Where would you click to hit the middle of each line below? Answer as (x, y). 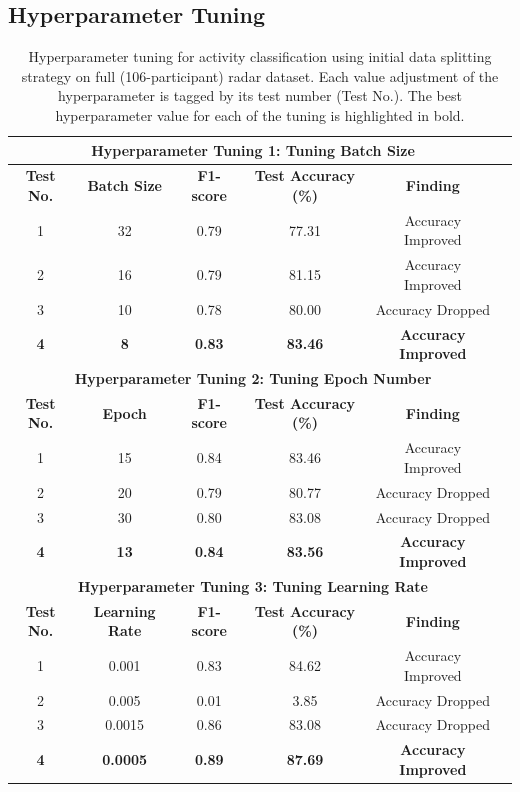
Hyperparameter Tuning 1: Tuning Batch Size (253, 149)
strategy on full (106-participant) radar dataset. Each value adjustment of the (260, 75)
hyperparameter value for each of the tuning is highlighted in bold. (260, 114)
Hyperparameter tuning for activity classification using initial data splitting (260, 56)
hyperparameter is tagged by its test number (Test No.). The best (260, 95)
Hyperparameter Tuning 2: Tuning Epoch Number (253, 378)
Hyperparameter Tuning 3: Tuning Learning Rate (252, 585)
